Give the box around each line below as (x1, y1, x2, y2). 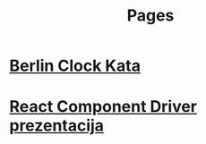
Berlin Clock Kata (9, 55, 142, 76)
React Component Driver (9, 97, 198, 117)
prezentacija (9, 115, 105, 136)
